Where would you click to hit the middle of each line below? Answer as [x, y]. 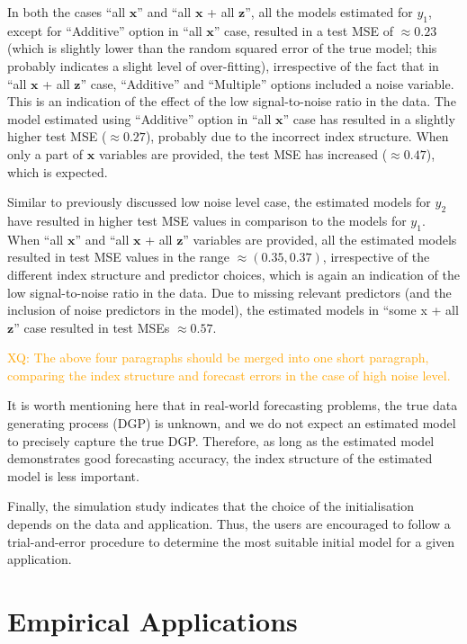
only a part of [45, 153]
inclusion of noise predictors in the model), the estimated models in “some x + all [233, 310]
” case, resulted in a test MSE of [303, 30]
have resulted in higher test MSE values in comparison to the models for [207, 220]
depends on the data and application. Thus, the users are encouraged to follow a [229, 524]
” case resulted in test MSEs [92, 327]
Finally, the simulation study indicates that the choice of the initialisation [211, 506]
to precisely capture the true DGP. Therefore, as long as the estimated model [221, 440]
